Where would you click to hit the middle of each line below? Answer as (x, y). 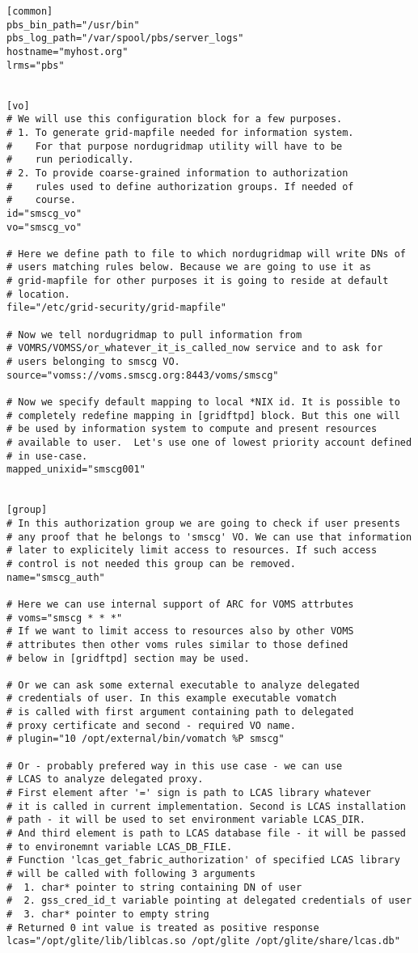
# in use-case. (47, 456)
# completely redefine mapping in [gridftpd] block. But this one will (203, 415)
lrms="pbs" (36, 65)
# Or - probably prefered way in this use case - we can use (175, 766)
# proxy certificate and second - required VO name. (151, 725)
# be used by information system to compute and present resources (192, 429)
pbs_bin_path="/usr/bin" (73, 25)
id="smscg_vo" (44, 213)
